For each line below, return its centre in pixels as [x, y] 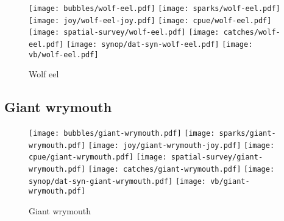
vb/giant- [230, 181]
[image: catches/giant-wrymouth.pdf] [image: [181, 170]
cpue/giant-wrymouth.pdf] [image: [98, 157]
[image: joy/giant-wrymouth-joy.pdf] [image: [181, 145]
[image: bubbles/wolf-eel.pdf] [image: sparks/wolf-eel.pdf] [154, 9]
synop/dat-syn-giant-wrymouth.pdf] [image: [118, 181]
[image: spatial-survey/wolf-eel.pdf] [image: [124, 33]
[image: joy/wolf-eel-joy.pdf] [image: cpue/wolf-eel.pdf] [150, 20]
